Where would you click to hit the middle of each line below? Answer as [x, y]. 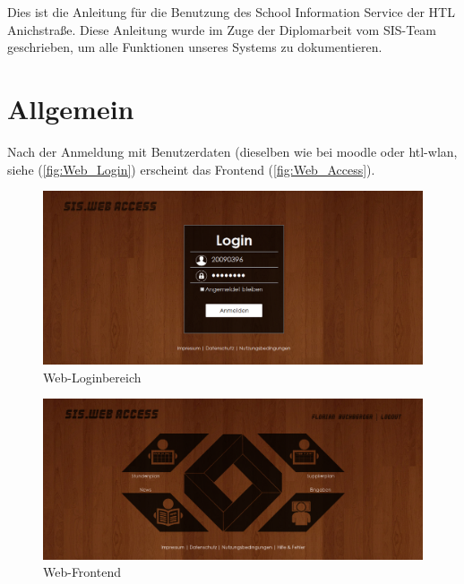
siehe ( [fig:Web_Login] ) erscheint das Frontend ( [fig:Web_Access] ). [191, 169]
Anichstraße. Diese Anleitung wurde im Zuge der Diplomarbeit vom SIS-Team [222, 29]
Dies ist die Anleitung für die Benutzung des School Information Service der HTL [231, 12]
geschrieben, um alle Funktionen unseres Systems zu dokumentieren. [195, 47]
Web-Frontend [82, 572]
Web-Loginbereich [92, 377]
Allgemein [71, 108]
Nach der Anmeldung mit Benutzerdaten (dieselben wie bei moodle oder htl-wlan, [232, 151]
